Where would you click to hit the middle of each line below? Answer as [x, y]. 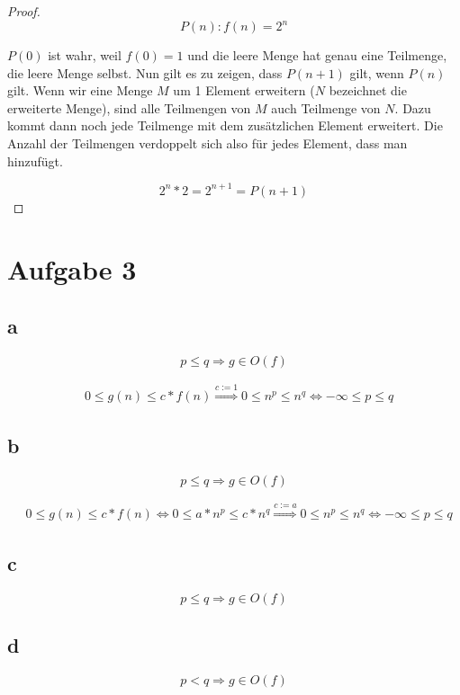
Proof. [24, 11]
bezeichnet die [368, 90]
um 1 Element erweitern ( [244, 90]
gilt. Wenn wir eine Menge [80, 90]
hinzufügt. [35, 160]
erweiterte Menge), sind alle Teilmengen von [129, 107]
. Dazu [413, 107]
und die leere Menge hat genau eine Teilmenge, [317, 55]
